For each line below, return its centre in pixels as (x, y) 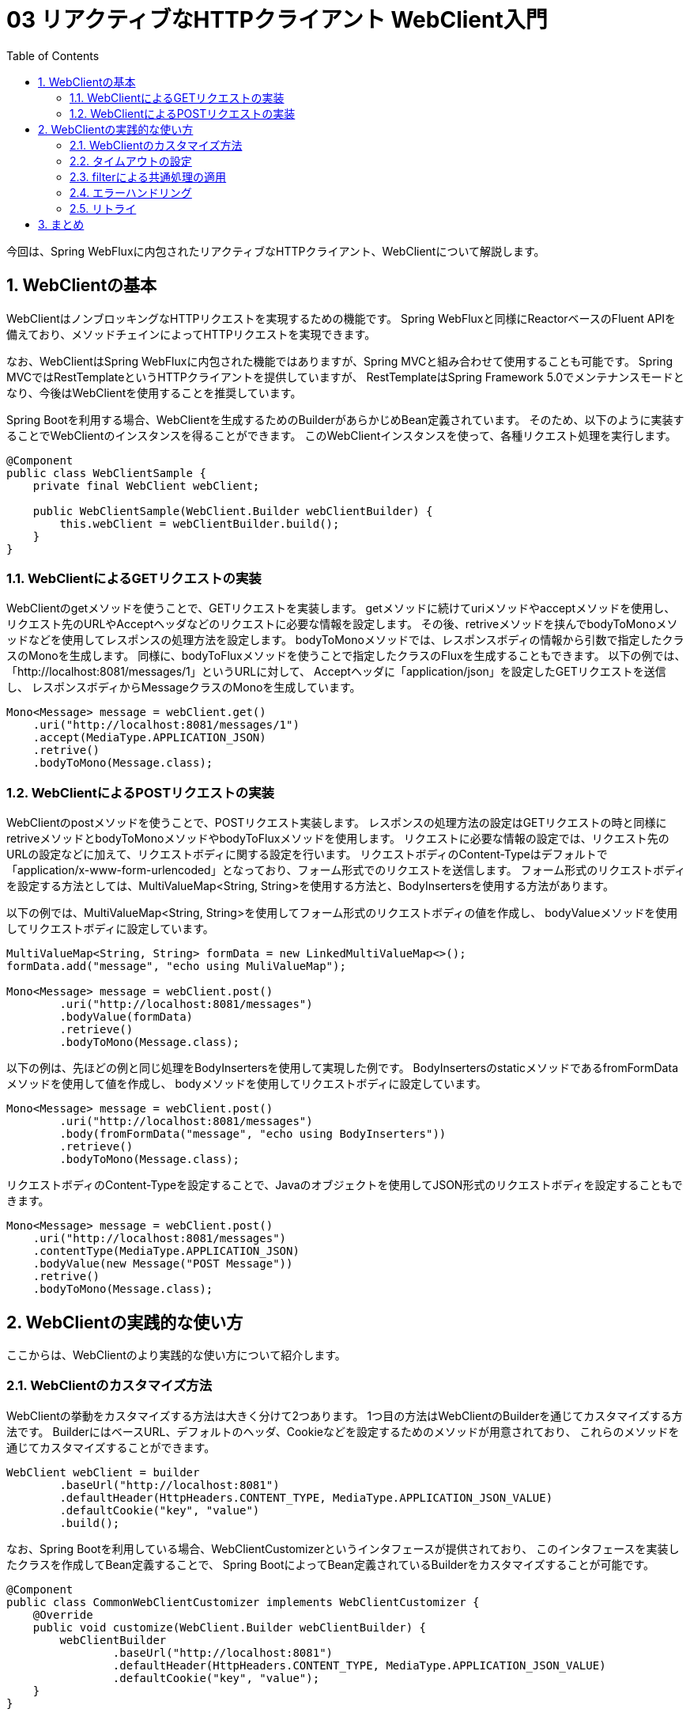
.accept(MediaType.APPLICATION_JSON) (149, 738)
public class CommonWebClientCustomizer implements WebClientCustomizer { (243, 1602)
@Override (63, 1614)
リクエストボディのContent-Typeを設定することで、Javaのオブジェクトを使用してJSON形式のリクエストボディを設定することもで (345, 1185)
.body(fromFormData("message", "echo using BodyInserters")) (253, 1134)
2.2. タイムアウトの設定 (131, 161)
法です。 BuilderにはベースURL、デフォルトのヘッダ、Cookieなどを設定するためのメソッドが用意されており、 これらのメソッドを (343, 1431)
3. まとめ (61, 224)
